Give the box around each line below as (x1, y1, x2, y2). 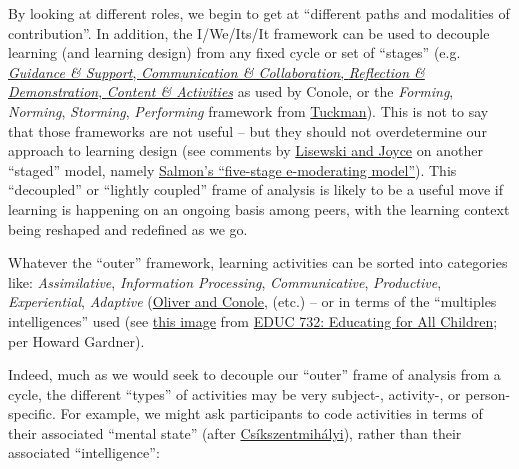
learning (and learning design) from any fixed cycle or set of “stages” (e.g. (8, 42, 461, 63)
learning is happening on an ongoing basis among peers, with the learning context (8, 198, 510, 219)
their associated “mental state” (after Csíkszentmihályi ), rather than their (8, 422, 462, 443)
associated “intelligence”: (8, 442, 160, 463)
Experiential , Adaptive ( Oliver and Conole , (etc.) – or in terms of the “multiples (8, 291, 497, 312)
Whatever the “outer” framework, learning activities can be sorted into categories (8, 252, 508, 273)
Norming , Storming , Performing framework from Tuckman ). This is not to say (8, 100, 489, 121)
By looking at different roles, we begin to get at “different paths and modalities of (8, 3, 510, 23)
